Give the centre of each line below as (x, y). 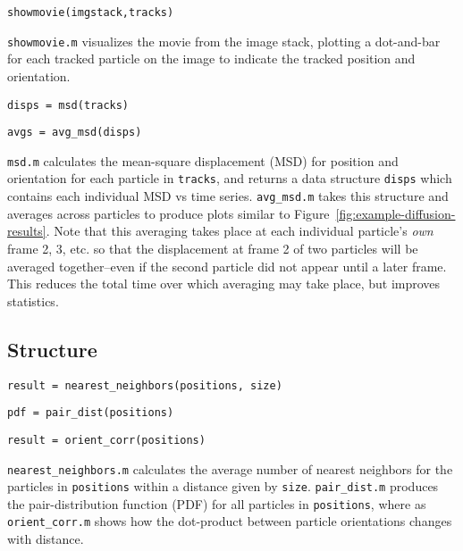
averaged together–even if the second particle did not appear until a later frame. (227, 266)
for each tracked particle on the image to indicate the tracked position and (211, 58)
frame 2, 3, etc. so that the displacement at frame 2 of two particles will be (213, 248)
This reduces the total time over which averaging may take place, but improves (224, 284)
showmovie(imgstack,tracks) (91, 13)
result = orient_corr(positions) (106, 440)
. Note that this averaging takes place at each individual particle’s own (240, 231)
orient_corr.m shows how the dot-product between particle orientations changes (230, 521)
